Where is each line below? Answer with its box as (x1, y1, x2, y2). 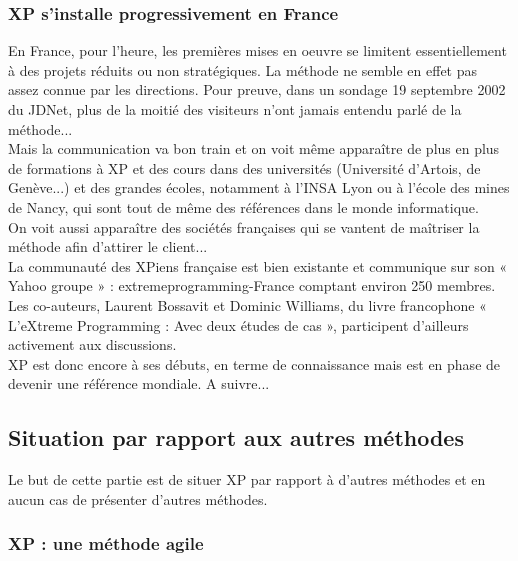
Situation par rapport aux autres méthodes (8, 422, 464, 453)
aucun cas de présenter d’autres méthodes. (8, 488, 268, 509)
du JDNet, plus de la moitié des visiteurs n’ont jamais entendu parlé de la (8, 99, 462, 119)
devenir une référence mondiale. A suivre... (8, 373, 270, 394)
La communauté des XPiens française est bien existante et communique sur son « (8, 255, 508, 276)
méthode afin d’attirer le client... (8, 236, 208, 257)
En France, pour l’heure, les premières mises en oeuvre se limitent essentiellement (8, 40, 507, 61)
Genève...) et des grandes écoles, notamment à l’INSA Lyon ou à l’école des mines (8, 177, 510, 198)
